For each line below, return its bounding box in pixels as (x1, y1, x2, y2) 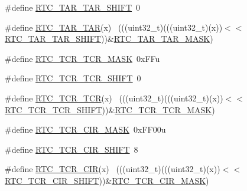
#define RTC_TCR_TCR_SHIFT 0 (5, 72, 141, 84)
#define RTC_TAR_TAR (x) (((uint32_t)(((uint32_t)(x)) (5, 21, 223, 33)
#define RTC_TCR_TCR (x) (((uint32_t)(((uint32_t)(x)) (5, 91, 223, 104)
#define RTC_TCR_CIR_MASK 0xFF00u (5, 123, 166, 136)
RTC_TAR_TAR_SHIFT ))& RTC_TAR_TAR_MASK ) (5, 32, 213, 45)
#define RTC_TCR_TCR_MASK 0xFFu (5, 52, 160, 64)
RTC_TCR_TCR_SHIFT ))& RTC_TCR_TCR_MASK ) (5, 103, 215, 116)
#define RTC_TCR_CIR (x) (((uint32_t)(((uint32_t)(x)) (5, 163, 220, 175)
